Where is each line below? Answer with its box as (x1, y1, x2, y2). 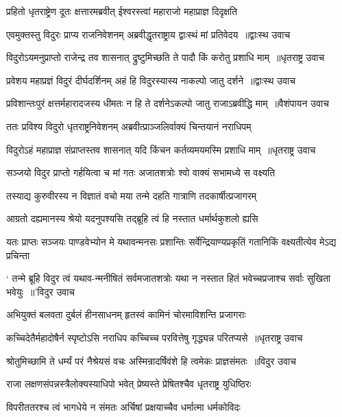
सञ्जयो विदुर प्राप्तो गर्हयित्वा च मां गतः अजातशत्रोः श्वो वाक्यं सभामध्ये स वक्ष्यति (6, 165, 276, 180)
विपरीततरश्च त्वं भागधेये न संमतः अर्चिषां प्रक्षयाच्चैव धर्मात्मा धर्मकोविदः (6, 399, 241, 414)
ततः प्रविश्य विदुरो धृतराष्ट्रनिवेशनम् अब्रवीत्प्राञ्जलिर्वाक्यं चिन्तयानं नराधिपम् (6, 119, 252, 133)
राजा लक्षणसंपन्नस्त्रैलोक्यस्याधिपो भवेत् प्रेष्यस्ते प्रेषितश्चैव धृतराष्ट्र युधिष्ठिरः (6, 377, 252, 391)
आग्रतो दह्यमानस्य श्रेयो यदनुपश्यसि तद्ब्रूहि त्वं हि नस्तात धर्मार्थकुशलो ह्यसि (6, 211, 258, 226)
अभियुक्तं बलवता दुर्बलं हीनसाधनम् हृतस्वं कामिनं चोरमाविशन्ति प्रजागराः (6, 307, 246, 322)
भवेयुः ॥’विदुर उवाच (6, 284, 75, 298)
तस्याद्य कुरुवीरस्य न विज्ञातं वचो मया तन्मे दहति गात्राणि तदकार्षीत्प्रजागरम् (6, 188, 257, 202)
